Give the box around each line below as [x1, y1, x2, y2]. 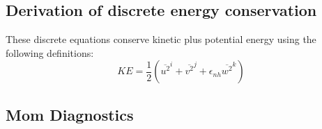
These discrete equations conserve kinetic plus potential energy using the [6, 32, 316, 46]
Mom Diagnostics [6, 103, 134, 125]
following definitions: [6, 45, 94, 60]
